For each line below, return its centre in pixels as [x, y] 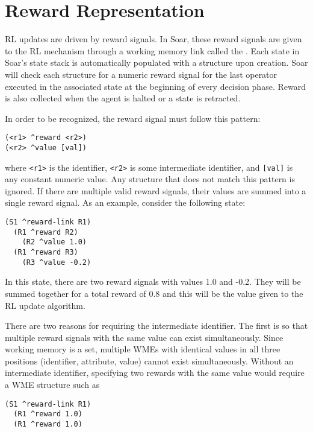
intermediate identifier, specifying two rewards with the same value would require [155, 373]
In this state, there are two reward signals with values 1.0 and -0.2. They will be [153, 281]
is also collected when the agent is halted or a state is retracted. [123, 98]
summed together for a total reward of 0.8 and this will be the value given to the [154, 293]
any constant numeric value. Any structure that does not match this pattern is [150, 179]
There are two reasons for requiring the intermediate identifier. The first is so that [156, 326]
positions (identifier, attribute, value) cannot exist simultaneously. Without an [149, 361]
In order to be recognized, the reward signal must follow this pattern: [133, 118]
